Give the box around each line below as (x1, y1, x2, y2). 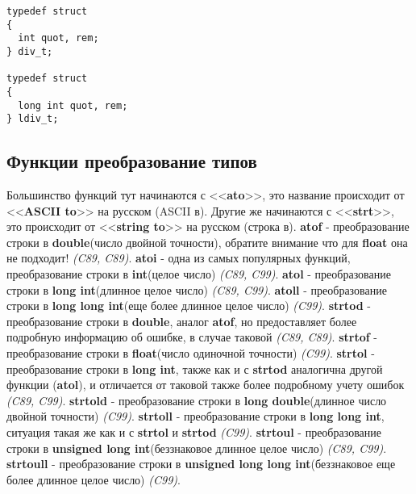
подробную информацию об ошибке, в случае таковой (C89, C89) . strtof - (6, 329, 377, 345)
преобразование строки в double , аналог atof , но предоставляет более (6, 312, 357, 329)
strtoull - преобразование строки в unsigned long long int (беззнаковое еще (6, 455, 396, 472)
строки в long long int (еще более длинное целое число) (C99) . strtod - (6, 297, 371, 314)
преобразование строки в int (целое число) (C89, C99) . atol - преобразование (6, 266, 391, 283)
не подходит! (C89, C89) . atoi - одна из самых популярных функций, (6, 249, 351, 266)
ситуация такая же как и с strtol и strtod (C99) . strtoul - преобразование (6, 424, 381, 441)
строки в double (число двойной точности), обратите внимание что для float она (6, 233, 408, 250)
